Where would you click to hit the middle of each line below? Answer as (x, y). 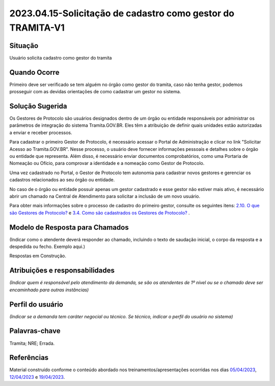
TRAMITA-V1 (37, 27)
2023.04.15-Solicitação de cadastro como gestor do (122, 13)
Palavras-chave (35, 331)
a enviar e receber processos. (41, 132)
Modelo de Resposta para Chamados (69, 227)
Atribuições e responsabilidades (62, 271)
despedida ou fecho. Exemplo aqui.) (47, 246)
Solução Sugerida (38, 106)
